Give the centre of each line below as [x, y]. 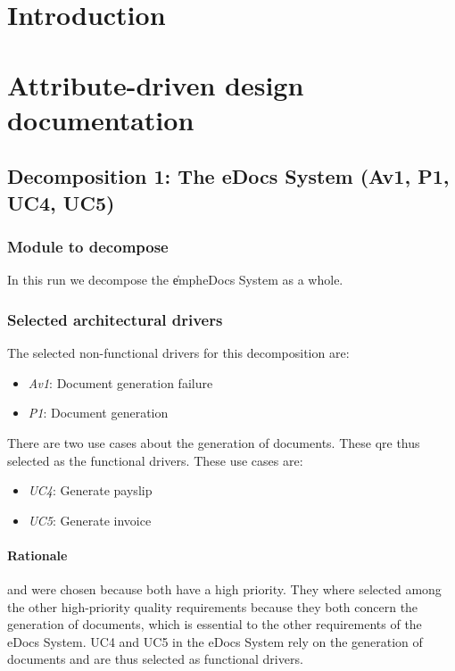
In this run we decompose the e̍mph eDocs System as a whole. [175, 280]
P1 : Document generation [98, 413]
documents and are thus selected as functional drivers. [155, 659]
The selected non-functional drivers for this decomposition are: [178, 353]
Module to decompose [88, 247]
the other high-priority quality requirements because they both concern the [213, 606]
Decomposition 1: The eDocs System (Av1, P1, [228, 176]
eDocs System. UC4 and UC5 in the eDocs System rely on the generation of [215, 641]
